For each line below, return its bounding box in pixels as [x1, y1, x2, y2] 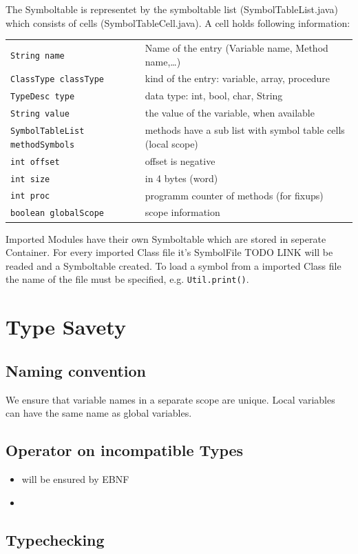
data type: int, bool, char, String [145, 88, 283, 103]
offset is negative [145, 153, 215, 168]
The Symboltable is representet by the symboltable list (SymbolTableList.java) [6, 2, 338, 16]
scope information [145, 205, 220, 219]
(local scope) [145, 136, 198, 150]
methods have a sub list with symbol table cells [145, 123, 345, 137]
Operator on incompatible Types [6, 439, 244, 461]
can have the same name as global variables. [6, 406, 192, 420]
